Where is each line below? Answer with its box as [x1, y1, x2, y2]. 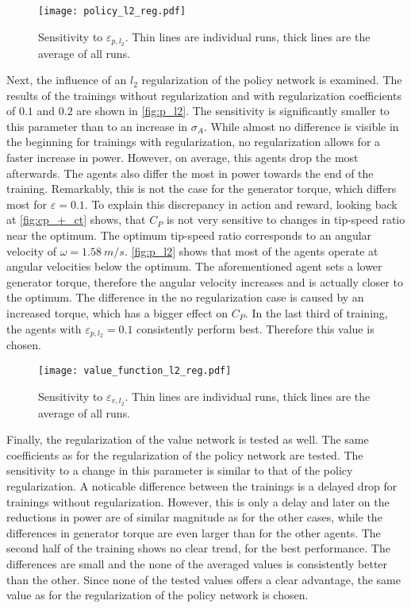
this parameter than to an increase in [6, 117, 188, 134]
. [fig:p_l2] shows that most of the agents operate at [124, 242, 378, 259]
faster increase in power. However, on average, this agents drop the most [6, 149, 359, 166]
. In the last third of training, [244, 305, 388, 321]
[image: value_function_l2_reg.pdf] [38, 365, 232, 377]
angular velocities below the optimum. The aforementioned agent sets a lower [6, 258, 382, 275]
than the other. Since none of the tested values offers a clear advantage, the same [6, 571, 401, 587]
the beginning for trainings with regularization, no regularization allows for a [6, 133, 381, 150]
